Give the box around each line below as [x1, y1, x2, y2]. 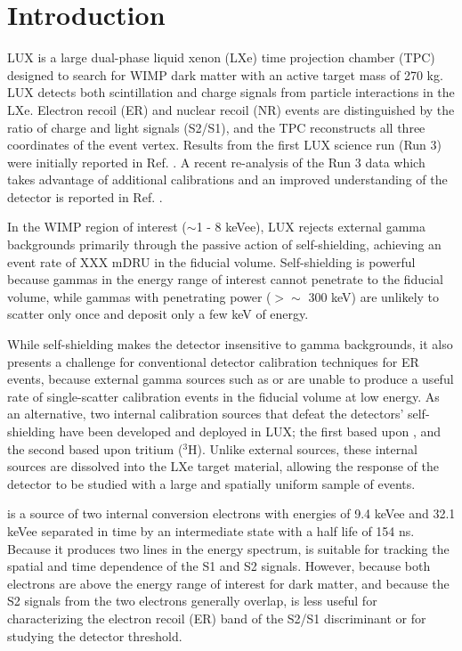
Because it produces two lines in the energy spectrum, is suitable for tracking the [7, 539, 450, 557]
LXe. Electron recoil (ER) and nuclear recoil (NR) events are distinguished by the [7, 100, 455, 118]
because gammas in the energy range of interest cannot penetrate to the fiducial [7, 270, 443, 289]
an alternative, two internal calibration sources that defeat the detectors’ [7, 404, 404, 423]
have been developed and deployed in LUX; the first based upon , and [59, 422, 442, 440]
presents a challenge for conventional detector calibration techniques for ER [7, 352, 419, 370]
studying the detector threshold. [7, 626, 182, 645]
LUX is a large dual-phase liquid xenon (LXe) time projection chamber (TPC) [7, 48, 435, 67]
